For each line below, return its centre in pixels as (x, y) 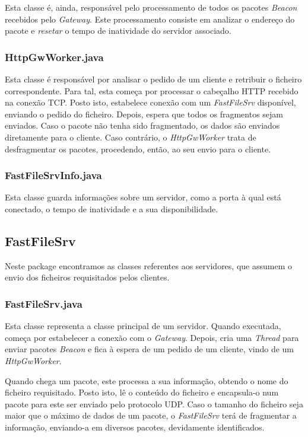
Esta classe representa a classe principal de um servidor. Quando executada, (143, 326)
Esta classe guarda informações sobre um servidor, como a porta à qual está (143, 197)
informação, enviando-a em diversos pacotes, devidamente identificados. (135, 427)
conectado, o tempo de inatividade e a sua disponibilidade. (112, 208)
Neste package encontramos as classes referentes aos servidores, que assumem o (148, 265)
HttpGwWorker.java (54, 57)
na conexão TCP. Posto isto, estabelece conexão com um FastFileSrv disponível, (150, 102)
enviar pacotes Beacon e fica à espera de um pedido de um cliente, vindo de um (150, 349)
